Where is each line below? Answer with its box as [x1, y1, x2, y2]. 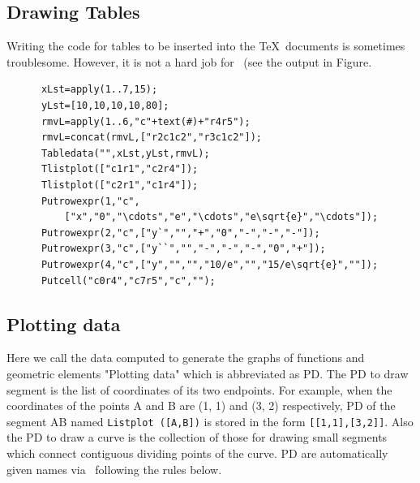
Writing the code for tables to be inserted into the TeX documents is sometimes [6, 37, 405, 54]
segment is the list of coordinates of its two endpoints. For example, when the [6, 381, 392, 398]
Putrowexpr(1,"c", [41, 195, 140, 207]
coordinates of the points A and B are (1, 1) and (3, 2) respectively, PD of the [6, 397, 396, 414]
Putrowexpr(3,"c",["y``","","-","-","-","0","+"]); [41, 243, 326, 255]
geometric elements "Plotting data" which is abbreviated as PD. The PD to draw [6, 364, 409, 382]
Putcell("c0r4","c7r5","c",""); [41, 274, 216, 287]
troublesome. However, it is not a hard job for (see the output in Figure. [6, 53, 372, 70]
